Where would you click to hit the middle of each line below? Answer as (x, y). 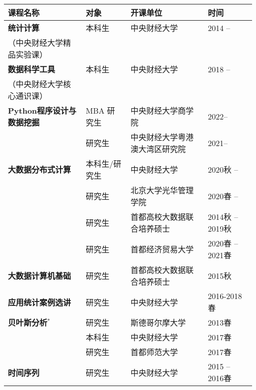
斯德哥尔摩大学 (158, 322)
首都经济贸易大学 (162, 249)
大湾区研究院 (162, 149)
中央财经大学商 (158, 110)
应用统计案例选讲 (40, 302)
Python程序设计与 (42, 110)
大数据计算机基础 (40, 276)
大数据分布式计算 (40, 169)
